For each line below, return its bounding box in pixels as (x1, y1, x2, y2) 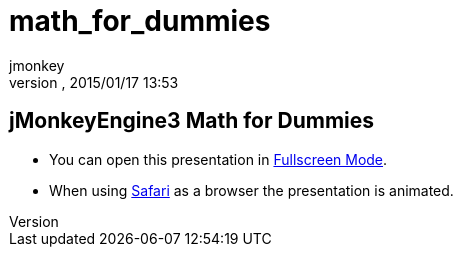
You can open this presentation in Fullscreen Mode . (49, 150, 388, 168)
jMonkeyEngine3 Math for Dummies (9, 108, 375, 134)
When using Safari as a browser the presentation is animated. (49, 181, 454, 199)
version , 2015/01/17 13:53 (9, 73, 179, 91)
